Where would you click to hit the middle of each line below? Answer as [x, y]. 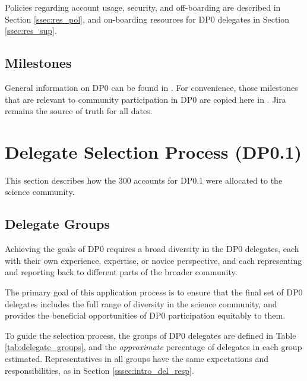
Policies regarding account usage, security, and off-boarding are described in [143, 7]
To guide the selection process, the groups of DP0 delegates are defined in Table [151, 335]
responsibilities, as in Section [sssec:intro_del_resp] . [99, 370]
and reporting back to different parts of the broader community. [121, 272]
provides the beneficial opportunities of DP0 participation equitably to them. [145, 315]
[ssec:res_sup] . [31, 31]
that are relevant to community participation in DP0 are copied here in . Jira [145, 99]
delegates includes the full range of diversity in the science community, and [141, 303]
